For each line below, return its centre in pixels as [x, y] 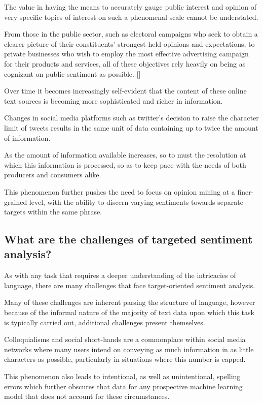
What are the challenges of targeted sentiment [128, 239]
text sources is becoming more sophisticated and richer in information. [114, 100]
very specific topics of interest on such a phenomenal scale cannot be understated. [131, 17]
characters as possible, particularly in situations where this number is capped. [125, 359]
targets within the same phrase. [53, 212]
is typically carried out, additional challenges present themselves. [105, 322]
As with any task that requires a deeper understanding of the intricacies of [120, 275]
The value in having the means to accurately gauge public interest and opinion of [130, 7]
